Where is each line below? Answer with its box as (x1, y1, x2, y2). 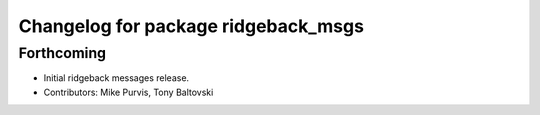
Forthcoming (18, 44, 107, 62)
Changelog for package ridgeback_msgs (18, 15, 365, 37)
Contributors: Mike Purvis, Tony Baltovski (43, 86, 214, 98)
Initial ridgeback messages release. (43, 72, 190, 84)
